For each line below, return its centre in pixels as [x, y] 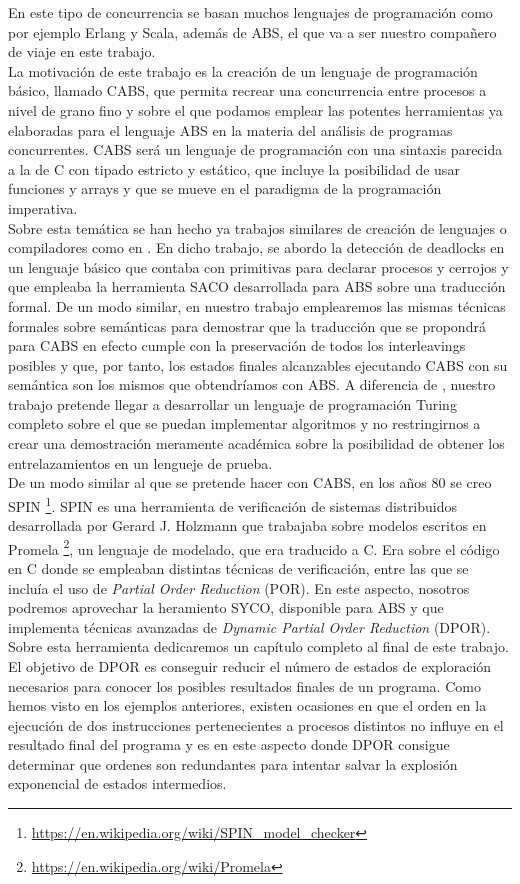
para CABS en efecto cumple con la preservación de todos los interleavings [237, 345]
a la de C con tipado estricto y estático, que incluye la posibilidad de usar [234, 168]
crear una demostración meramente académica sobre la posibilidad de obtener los [256, 443]
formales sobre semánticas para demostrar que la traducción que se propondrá [247, 325]
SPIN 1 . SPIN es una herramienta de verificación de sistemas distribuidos [233, 504]
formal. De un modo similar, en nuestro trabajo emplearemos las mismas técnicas [257, 305]
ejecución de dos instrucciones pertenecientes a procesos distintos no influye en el [256, 724]
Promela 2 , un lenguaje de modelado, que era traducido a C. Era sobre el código [254, 547]
